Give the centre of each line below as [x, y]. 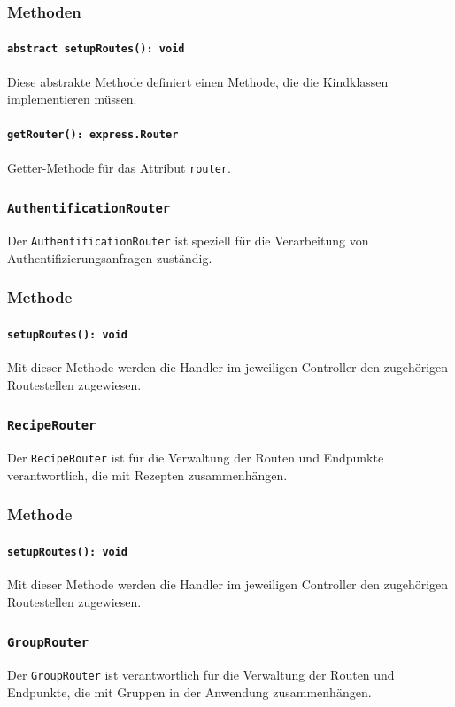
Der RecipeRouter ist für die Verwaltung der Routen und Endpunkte [196, 458]
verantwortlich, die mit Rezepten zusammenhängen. [147, 474]
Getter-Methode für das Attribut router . [119, 167]
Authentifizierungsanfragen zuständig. [110, 257]
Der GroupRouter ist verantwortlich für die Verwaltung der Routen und [201, 675]
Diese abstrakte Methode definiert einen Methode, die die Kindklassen [198, 81]
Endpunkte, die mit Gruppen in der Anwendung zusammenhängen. [189, 691]
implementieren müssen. [72, 99]
